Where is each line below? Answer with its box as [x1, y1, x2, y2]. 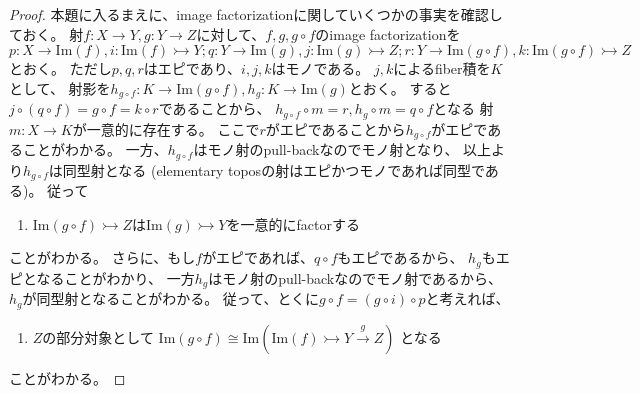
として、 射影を [9, 77, 111, 98]
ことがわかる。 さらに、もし [9, 247, 196, 268]
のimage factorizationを [315, 23, 461, 44]
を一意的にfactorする [226, 213, 360, 234]
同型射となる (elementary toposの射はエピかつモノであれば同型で [62, 159, 485, 180]
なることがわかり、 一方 [36, 267, 195, 288]
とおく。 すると [348, 77, 452, 98]
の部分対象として [42, 326, 154, 347]
